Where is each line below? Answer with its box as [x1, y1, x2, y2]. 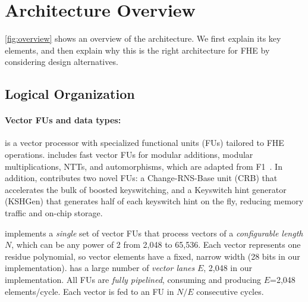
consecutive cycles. [196, 285, 264, 297]
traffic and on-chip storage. [5, 207, 103, 219]
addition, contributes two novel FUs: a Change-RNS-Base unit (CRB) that [5, 172, 278, 184]
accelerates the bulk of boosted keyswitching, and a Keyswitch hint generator [5, 183, 287, 195]
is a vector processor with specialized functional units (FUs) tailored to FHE [5, 136, 284, 149]
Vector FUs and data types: [5, 114, 121, 126]
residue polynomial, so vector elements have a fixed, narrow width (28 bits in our [5, 250, 300, 262]
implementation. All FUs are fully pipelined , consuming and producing [5, 273, 262, 286]
